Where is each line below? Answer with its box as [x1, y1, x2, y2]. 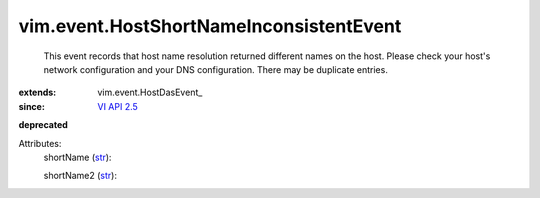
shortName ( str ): [43, 151, 112, 163]
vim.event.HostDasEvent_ [97, 86, 203, 99]
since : [18, 100, 45, 112]
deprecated [18, 119, 69, 131]
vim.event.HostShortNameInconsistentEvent [18, 15, 402, 37]
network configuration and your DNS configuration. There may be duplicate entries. [43, 63, 389, 75]
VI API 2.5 [97, 100, 139, 112]
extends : [18, 86, 57, 99]
